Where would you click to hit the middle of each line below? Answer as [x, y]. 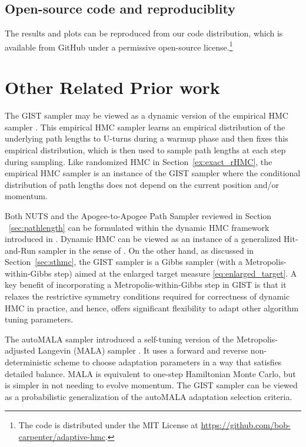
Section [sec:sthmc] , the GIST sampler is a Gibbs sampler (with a [124, 262]
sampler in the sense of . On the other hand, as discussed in [146, 250]
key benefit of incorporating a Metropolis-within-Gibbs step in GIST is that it [146, 285]
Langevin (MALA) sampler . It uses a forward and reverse [143, 350]
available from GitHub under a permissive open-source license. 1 [119, 46]
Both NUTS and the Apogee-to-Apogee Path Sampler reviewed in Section [138, 215]
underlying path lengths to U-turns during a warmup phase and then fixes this [147, 138]
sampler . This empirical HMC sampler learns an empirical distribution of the [145, 127]
